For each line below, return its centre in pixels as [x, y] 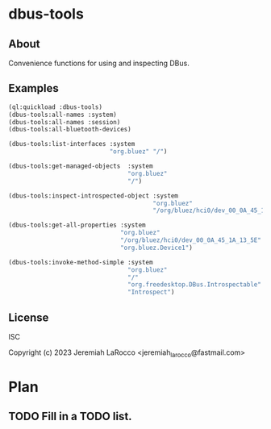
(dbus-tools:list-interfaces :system [72, 144]
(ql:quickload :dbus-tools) [56, 107]
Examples [33, 88]
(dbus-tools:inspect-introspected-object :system [94, 196]
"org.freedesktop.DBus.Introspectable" [195, 285]
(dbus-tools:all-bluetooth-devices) [70, 130]
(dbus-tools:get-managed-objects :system [81, 166]
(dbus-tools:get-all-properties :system [77, 225]
